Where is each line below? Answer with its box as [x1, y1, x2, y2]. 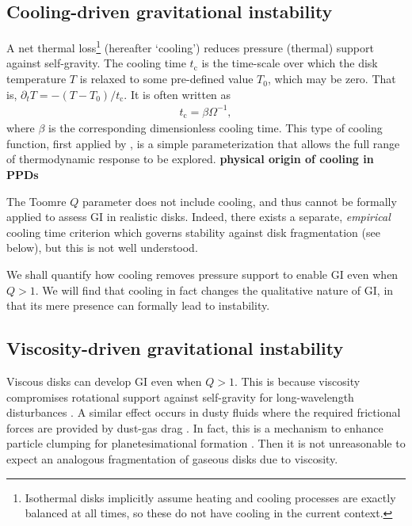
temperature [6, 71, 67, 87]
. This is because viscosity [234, 372, 360, 389]
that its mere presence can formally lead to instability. [6, 297, 270, 314]
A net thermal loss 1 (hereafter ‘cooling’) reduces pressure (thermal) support [6, 37, 374, 55]
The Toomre [6, 192, 67, 209]
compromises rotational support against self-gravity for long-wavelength [6, 388, 354, 405]
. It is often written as [124, 86, 231, 102]
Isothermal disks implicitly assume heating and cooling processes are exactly [25, 489, 396, 505]
